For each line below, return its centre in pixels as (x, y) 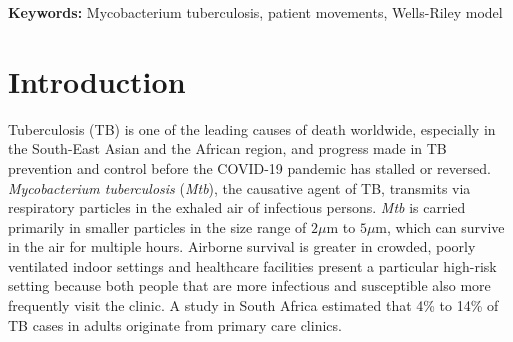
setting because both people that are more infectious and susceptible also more (249, 285)
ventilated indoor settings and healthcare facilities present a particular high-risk (252, 265)
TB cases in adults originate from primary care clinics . (175, 324)
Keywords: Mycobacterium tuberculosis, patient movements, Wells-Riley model (255, 12)
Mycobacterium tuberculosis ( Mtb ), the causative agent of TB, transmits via (239, 187)
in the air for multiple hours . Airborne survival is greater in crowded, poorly (242, 246)
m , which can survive (440, 226)
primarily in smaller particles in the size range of (157, 226)
